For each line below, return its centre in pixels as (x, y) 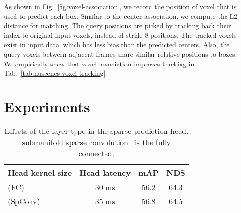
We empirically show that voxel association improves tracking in (99, 63)
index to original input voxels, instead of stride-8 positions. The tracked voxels (120, 35)
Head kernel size (40, 172)
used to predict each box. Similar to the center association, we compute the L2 (121, 16)
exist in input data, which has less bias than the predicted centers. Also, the (117, 44)
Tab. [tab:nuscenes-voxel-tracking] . (56, 73)
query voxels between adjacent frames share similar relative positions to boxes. (120, 54)
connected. (97, 153)
